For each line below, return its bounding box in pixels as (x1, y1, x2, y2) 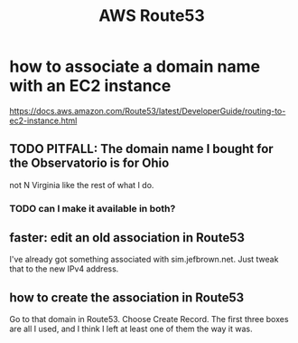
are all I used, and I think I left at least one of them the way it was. (9, 323, 253, 335)
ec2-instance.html (9, 115, 78, 126)
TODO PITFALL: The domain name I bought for (9, 141, 274, 157)
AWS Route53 (98, 5, 205, 26)
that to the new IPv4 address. (9, 263, 119, 274)
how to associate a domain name (9, 56, 260, 77)
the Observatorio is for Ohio (9, 156, 170, 171)
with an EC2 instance (9, 76, 172, 96)
